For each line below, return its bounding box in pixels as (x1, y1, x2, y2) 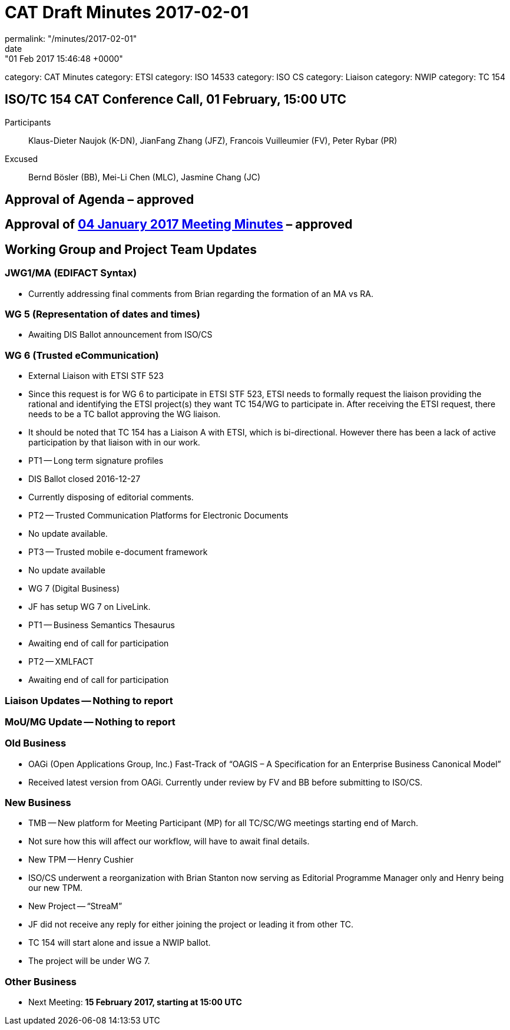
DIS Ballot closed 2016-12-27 (28, 474, 141, 484)
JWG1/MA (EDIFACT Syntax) (5, 267, 137, 279)
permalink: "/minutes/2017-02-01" (5, 33, 137, 44)
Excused (5, 153, 38, 164)
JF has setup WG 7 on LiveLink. (28, 602, 151, 612)
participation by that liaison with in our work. (28, 437, 200, 448)
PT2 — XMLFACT (28, 656, 94, 667)
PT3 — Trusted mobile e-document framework (28, 547, 208, 557)
